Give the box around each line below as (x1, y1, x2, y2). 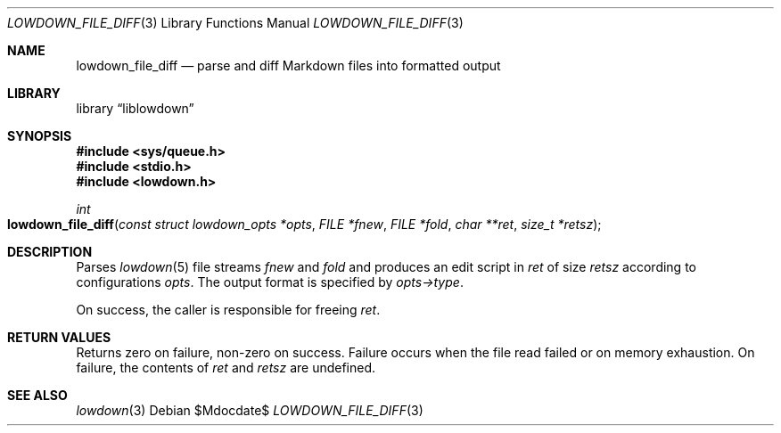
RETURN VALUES (7, 330, 111, 345)
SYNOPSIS (7, 128, 72, 143)
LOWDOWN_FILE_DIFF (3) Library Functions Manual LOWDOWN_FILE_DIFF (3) (7, 15, 464, 30)
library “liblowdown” (76, 101, 194, 116)
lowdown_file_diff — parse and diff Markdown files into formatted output (76, 58, 501, 73)
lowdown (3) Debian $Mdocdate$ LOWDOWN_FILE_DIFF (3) (76, 403, 423, 418)
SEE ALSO (7, 388, 68, 403)
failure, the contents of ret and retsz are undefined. (76, 360, 376, 375)
